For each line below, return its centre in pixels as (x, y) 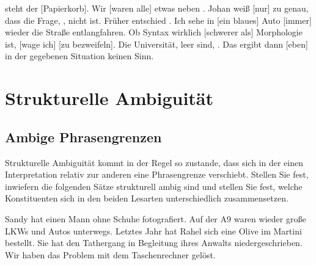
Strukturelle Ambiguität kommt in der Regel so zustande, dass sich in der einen (154, 162)
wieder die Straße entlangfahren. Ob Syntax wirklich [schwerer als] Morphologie (154, 32)
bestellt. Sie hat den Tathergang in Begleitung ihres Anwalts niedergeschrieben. (154, 243)
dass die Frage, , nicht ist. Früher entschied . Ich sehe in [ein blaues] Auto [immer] (158, 20)
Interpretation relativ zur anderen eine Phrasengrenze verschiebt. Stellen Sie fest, (157, 174)
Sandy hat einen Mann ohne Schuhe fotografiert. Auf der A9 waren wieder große (156, 218)
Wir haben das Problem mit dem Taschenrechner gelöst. (110, 254)
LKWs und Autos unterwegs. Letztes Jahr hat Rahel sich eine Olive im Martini (153, 231)
